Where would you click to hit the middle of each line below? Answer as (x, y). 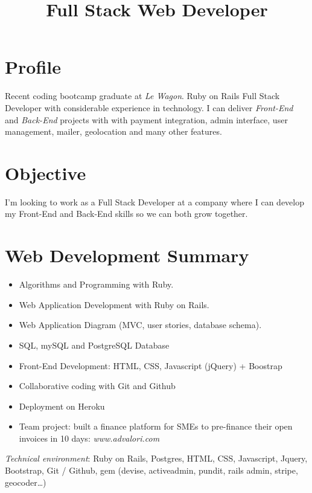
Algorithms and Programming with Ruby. (96, 284)
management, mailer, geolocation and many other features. (113, 131)
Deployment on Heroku (62, 406)
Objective (46, 172)
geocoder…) (26, 482)
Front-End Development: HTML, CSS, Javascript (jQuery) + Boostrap (151, 365)
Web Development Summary (127, 255)
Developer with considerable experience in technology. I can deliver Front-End (149, 107)
